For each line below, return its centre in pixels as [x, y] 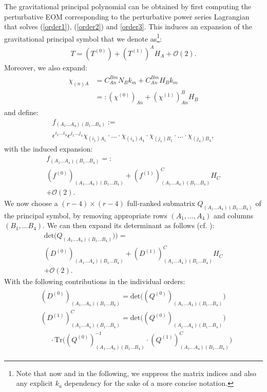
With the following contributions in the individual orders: [95, 281]
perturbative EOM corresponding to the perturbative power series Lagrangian [127, 16]
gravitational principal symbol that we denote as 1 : [83, 38]
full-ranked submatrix [161, 203]
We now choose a [31, 203]
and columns [234, 215]
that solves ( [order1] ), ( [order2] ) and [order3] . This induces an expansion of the [128, 26]
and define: [21, 112]
